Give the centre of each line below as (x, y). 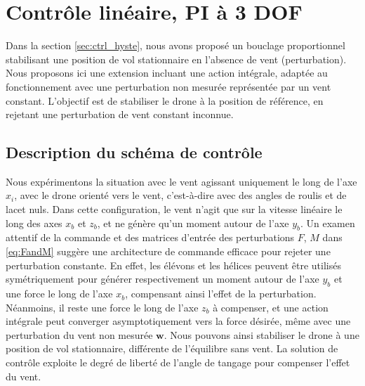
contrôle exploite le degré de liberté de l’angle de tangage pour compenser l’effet (178, 362)
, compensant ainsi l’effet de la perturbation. (221, 294)
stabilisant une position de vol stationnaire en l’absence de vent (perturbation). (176, 59)
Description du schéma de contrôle (134, 152)
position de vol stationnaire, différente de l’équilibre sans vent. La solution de (172, 348)
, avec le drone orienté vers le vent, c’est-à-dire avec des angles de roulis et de (180, 195)
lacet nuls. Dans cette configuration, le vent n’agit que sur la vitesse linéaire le (174, 209)
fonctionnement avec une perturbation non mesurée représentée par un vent (168, 86)
